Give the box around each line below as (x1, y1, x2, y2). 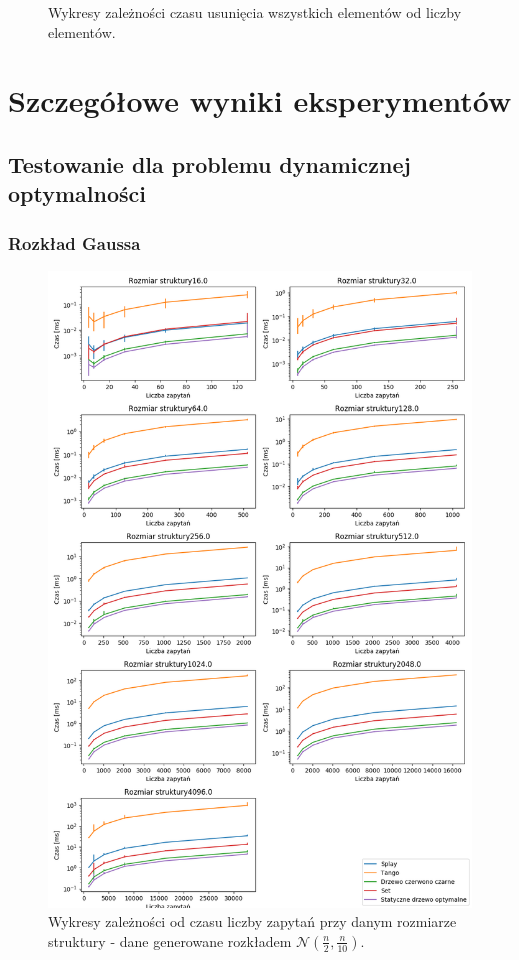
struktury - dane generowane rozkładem (48, 930, 292, 951)
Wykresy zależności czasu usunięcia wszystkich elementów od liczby (48, 2, 462, 22)
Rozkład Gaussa (8, 230, 141, 255)
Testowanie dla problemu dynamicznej (8, 148, 411, 179)
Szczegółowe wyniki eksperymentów (8, 80, 512, 121)
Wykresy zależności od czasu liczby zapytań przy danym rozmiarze (48, 911, 457, 932)
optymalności (8, 178, 146, 209)
